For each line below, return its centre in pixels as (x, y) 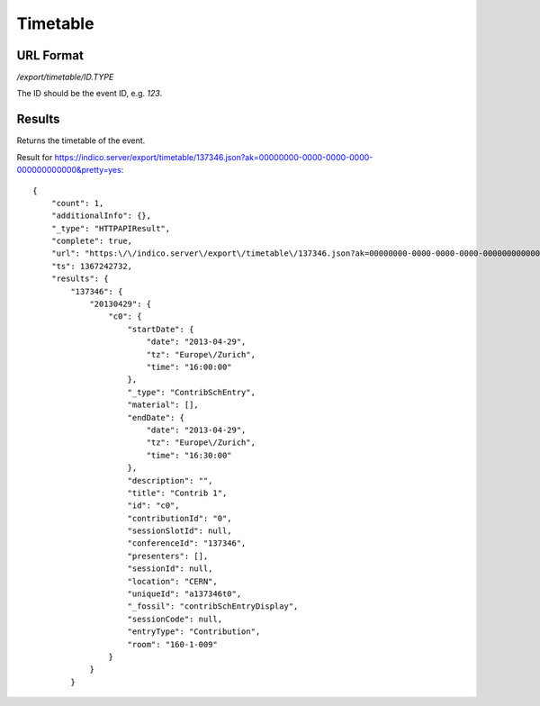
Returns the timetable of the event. (81, 140)
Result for (35, 157)
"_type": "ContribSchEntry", (192, 392)
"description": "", (170, 480)
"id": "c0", (153, 506)
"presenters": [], (168, 556)
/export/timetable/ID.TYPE (65, 77)
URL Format (50, 55)
